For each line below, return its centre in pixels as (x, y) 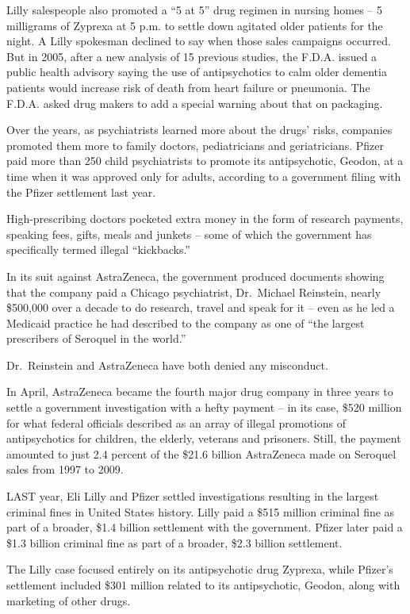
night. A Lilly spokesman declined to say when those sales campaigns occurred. (199, 41)
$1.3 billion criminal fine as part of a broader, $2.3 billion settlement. (174, 542)
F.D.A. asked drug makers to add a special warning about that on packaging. (195, 103)
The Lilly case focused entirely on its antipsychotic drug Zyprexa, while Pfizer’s (200, 569)
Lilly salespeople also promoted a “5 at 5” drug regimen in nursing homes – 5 (194, 10)
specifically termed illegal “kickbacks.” (98, 249)
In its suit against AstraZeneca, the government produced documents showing (195, 276)
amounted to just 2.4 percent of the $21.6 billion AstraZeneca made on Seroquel (201, 453)
